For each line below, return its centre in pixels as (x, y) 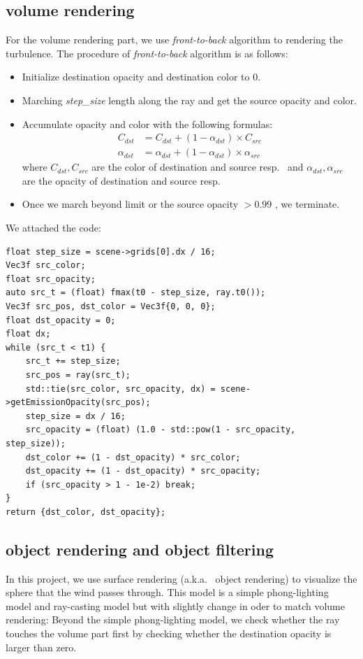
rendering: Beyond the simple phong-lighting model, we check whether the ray (173, 619)
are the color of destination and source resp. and (198, 167)
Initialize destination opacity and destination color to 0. (141, 77)
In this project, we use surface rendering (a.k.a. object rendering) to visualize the (181, 578)
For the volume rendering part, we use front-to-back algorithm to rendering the (174, 40)
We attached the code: (53, 228)
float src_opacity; (51, 279)
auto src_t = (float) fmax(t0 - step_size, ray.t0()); (136, 293)
